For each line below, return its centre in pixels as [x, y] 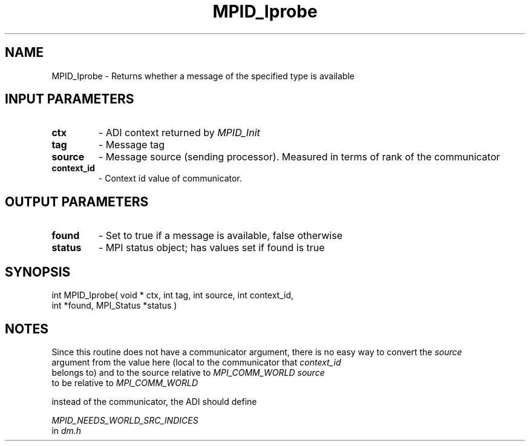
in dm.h [67, 430]
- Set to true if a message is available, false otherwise [220, 236]
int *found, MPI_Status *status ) [114, 306]
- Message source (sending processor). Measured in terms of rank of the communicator [299, 157]
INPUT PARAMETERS [70, 99]
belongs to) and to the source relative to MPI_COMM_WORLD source [188, 372]
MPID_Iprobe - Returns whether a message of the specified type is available [203, 76]
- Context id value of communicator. [170, 179]
